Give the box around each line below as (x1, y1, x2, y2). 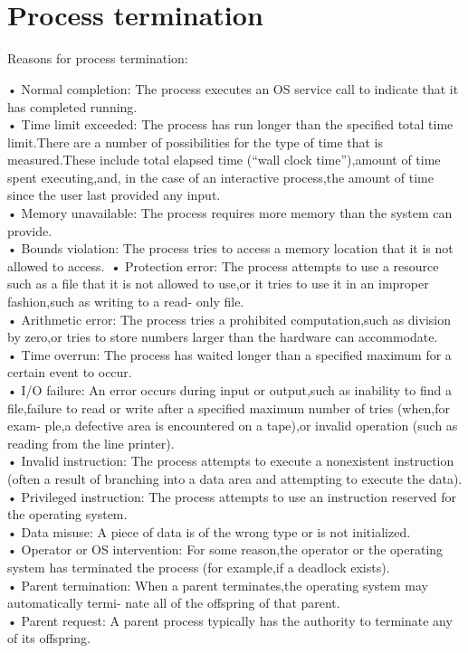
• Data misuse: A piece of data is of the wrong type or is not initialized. (7, 522, 411, 541)
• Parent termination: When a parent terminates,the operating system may (7, 575, 428, 594)
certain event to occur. (7, 363, 132, 382)
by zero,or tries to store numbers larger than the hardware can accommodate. (7, 327, 438, 346)
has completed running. (7, 97, 138, 116)
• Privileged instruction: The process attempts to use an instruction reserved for (7, 487, 457, 506)
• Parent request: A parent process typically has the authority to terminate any (7, 610, 453, 629)
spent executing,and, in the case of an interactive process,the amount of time (7, 167, 434, 186)
